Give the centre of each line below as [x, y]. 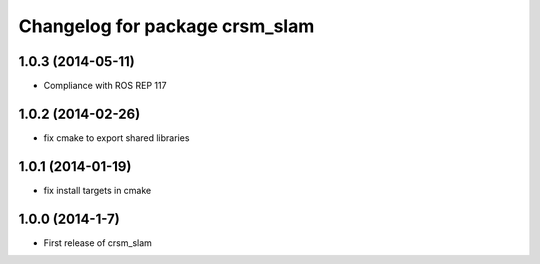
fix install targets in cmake [97, 190]
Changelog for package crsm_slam [166, 26]
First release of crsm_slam [97, 242]
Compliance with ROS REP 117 [105, 86]
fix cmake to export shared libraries [116, 137]
